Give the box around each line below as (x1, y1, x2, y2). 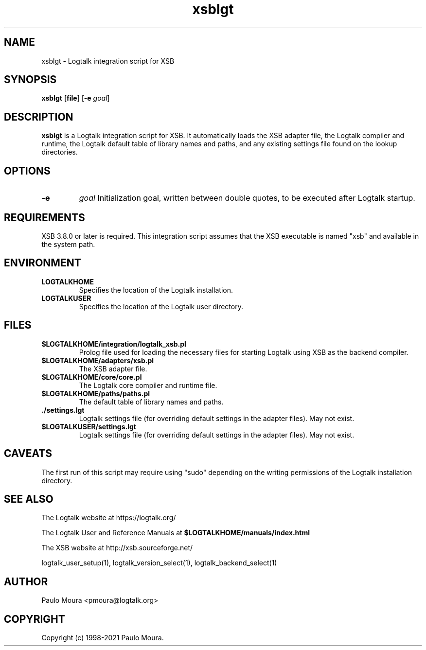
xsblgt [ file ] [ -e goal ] (41, 94, 110, 103)
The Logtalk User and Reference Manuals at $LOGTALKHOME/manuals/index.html (41, 528, 310, 537)
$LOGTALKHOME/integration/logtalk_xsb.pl (41, 339, 186, 348)
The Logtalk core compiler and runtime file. (79, 381, 217, 389)
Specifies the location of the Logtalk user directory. (79, 302, 243, 311)
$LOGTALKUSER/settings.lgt (41, 422, 136, 431)
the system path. (41, 240, 95, 248)
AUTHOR (4, 575, 48, 588)
